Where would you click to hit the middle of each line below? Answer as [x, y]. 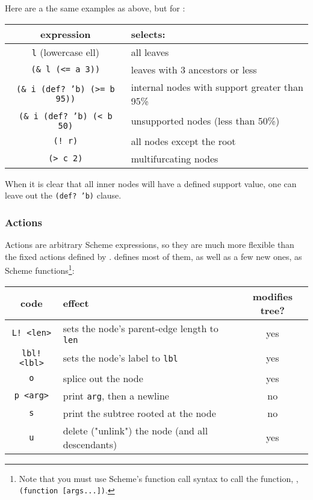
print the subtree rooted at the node [139, 413]
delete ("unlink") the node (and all [135, 430]
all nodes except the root [183, 141]
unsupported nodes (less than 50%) [205, 121]
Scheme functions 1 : [40, 269]
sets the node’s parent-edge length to [141, 328]
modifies [272, 296]
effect [76, 303]
